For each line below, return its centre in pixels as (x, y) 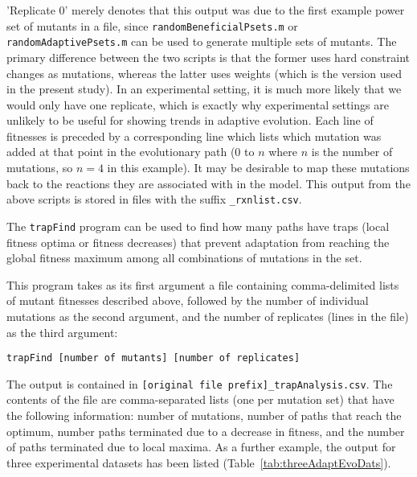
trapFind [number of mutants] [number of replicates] (153, 358)
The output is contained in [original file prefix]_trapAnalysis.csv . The (200, 383)
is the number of (352, 152)
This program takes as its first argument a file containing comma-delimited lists (203, 284)
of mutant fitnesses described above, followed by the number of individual (188, 300)
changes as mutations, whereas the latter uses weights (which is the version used (204, 73)
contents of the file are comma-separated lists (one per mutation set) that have (200, 399)
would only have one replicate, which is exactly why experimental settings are (198, 104)
